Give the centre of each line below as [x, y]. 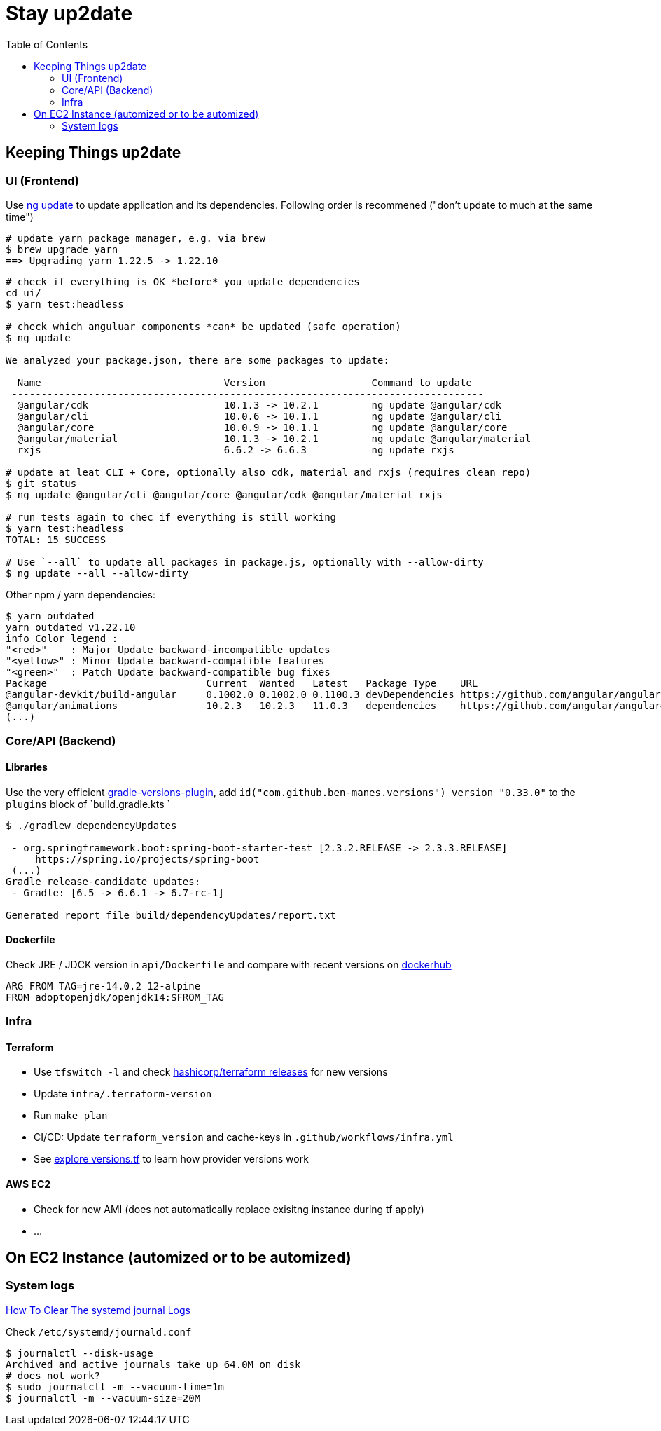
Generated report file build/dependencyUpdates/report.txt [171, 915]
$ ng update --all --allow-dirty [97, 573]
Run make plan [71, 1116]
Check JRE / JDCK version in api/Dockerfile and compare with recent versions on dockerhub [229, 964]
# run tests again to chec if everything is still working [171, 517]
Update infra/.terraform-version [123, 1094]
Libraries [27, 767]
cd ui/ [23, 293]
